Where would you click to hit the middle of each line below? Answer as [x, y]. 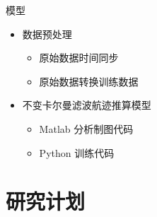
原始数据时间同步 [79, 58]
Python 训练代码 [77, 152]
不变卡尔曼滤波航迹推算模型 [87, 105]
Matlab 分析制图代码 [86, 128]
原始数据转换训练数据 [89, 81]
